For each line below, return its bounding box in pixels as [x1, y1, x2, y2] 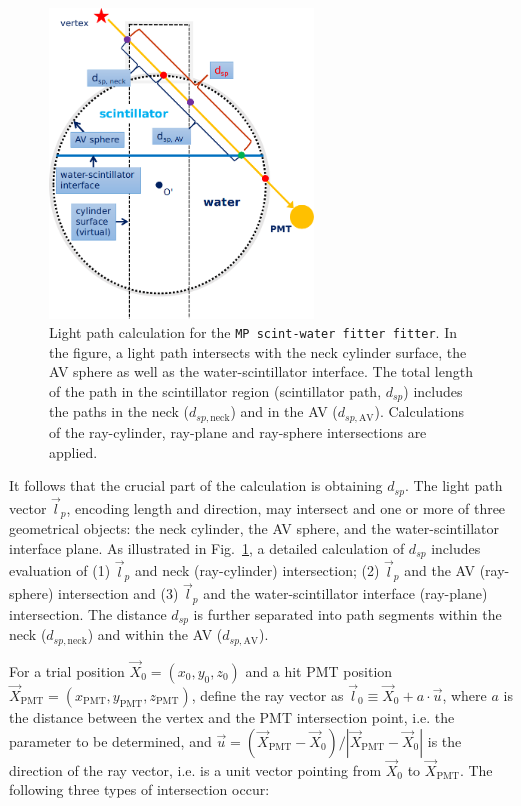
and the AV [404, 560, 475, 581]
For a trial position [9, 660, 125, 681]
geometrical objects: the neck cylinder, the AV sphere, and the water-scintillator [9, 518, 500, 539]
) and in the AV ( [230, 401, 338, 422]
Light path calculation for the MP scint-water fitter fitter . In [49, 322, 458, 343]
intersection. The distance [9, 603, 167, 624]
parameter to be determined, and [9, 730, 212, 751]
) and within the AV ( [87, 624, 223, 645]
